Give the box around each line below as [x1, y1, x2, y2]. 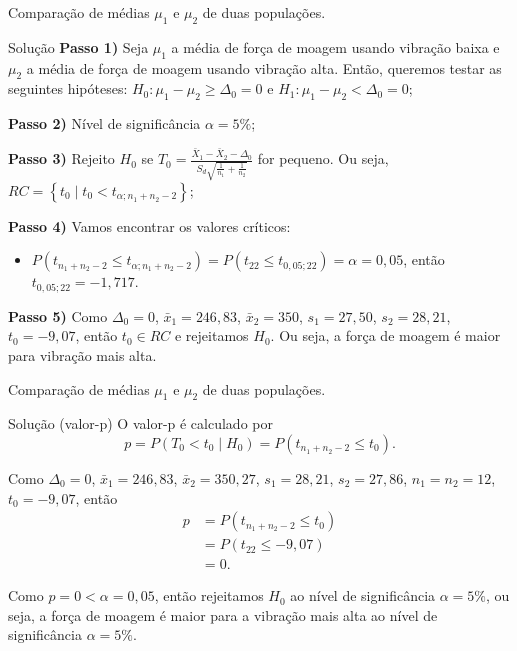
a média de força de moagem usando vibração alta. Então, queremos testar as [26, 57, 502, 78]
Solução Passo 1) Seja [8, 36, 149, 57]
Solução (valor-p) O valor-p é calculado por [8, 413, 273, 434]
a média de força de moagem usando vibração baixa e [171, 36, 500, 57]
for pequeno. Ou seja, [257, 148, 389, 169]
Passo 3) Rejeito [8, 148, 115, 169]
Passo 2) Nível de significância [8, 113, 201, 134]
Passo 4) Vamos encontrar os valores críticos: [8, 215, 291, 236]
